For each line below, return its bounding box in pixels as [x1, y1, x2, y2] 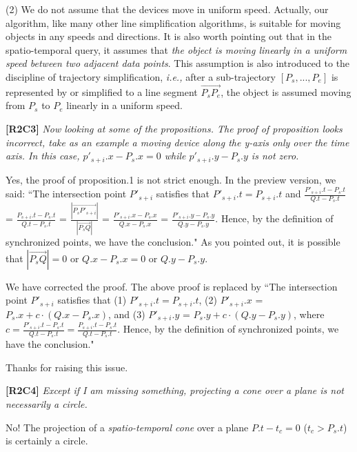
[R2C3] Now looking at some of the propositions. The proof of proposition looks [6, 121, 343, 135]
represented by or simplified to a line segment [6, 84, 198, 99]
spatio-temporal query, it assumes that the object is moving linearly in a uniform [6, 42, 347, 57]
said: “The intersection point [6, 186, 127, 201]
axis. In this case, [6, 148, 80, 163]
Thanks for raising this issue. [6, 360, 128, 374]
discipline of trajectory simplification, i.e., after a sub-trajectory [6, 69, 276, 83]
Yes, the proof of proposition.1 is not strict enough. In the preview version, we [6, 172, 336, 186]
